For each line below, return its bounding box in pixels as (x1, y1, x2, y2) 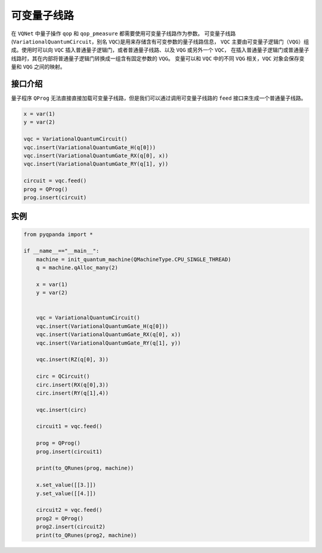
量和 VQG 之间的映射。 (11, 63, 66, 70)
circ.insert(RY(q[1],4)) (36, 389, 109, 397)
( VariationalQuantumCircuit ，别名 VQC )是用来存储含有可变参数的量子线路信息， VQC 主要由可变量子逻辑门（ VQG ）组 (11, 38, 309, 45)
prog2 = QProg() (36, 515, 83, 522)
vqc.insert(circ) (36, 406, 87, 413)
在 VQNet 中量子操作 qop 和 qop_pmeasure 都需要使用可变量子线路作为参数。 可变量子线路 (11, 30, 236, 37)
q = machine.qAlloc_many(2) (36, 265, 119, 271)
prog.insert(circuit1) (36, 448, 103, 455)
